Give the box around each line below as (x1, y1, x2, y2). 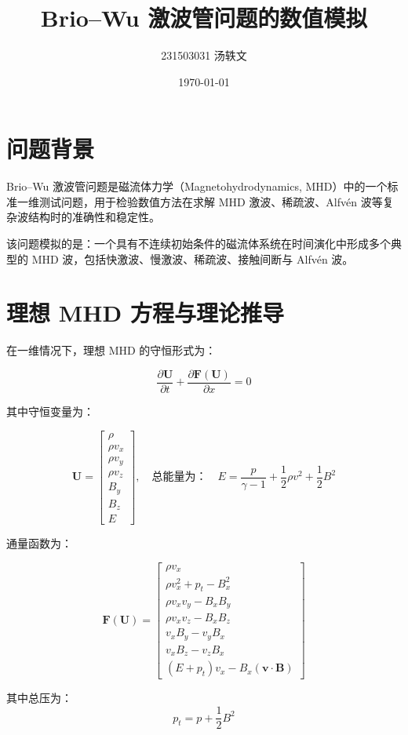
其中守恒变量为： (6, 403, 94, 419)
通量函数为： (6, 535, 72, 551)
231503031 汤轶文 (161, 47, 247, 64)
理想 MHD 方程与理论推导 (6, 297, 284, 329)
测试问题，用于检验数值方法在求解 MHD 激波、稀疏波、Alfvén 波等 (38, 193, 383, 209)
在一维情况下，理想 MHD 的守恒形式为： (6, 342, 217, 358)
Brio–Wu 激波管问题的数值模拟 (40, 2, 368, 34)
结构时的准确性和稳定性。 (27, 209, 160, 225)
